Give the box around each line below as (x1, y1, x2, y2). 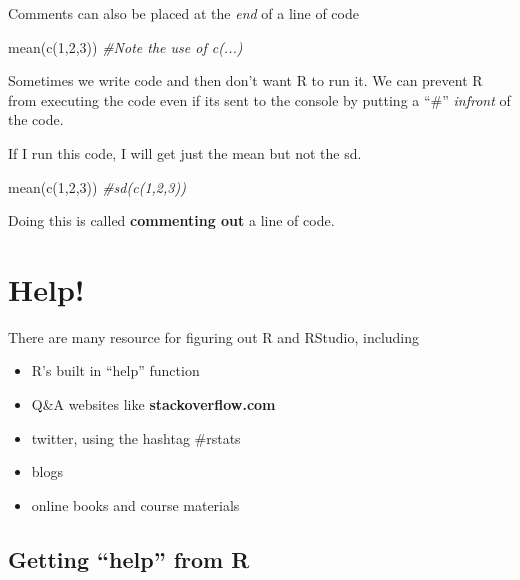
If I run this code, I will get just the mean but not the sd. (8, 142, 362, 163)
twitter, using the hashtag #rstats (31, 427, 241, 448)
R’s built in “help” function (31, 360, 200, 381)
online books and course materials (31, 494, 240, 515)
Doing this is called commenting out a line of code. (8, 210, 335, 231)
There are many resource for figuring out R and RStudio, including (8, 326, 420, 347)
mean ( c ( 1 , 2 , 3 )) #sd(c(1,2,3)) (8, 176, 186, 197)
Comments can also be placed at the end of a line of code (8, 3, 359, 23)
